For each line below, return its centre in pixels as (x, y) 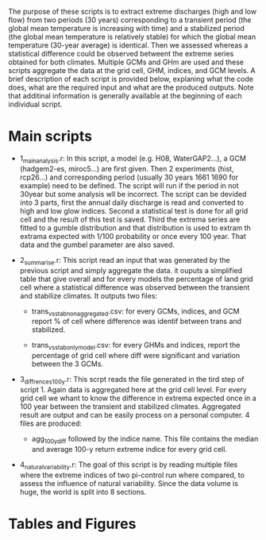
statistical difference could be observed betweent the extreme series (121, 54)
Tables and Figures (72, 524)
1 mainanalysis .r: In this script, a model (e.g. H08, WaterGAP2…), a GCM (133, 159)
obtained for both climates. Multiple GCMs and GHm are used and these (126, 62)
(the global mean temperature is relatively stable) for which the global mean (132, 37)
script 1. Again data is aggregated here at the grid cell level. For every (133, 389)
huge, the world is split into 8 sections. (83, 492)
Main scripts (50, 136)
